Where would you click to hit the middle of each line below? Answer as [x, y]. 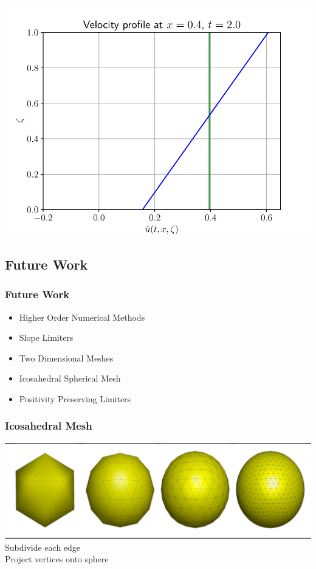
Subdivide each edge [43, 547]
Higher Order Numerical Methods [82, 317]
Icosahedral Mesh [49, 426]
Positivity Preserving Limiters [75, 398]
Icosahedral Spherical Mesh [70, 378]
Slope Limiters [46, 337]
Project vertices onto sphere [57, 559]
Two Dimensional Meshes [66, 358]
